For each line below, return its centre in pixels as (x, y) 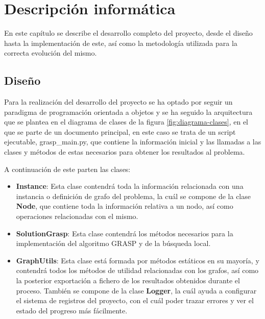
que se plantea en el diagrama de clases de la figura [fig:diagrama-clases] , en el (126, 122)
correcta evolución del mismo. (51, 53)
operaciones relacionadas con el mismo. (77, 216)
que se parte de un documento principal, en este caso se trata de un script (120, 131)
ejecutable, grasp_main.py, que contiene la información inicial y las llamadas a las (133, 142)
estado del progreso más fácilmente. (72, 310)
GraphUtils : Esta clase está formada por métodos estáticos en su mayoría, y (138, 260)
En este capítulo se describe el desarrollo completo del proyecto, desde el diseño (128, 33)
